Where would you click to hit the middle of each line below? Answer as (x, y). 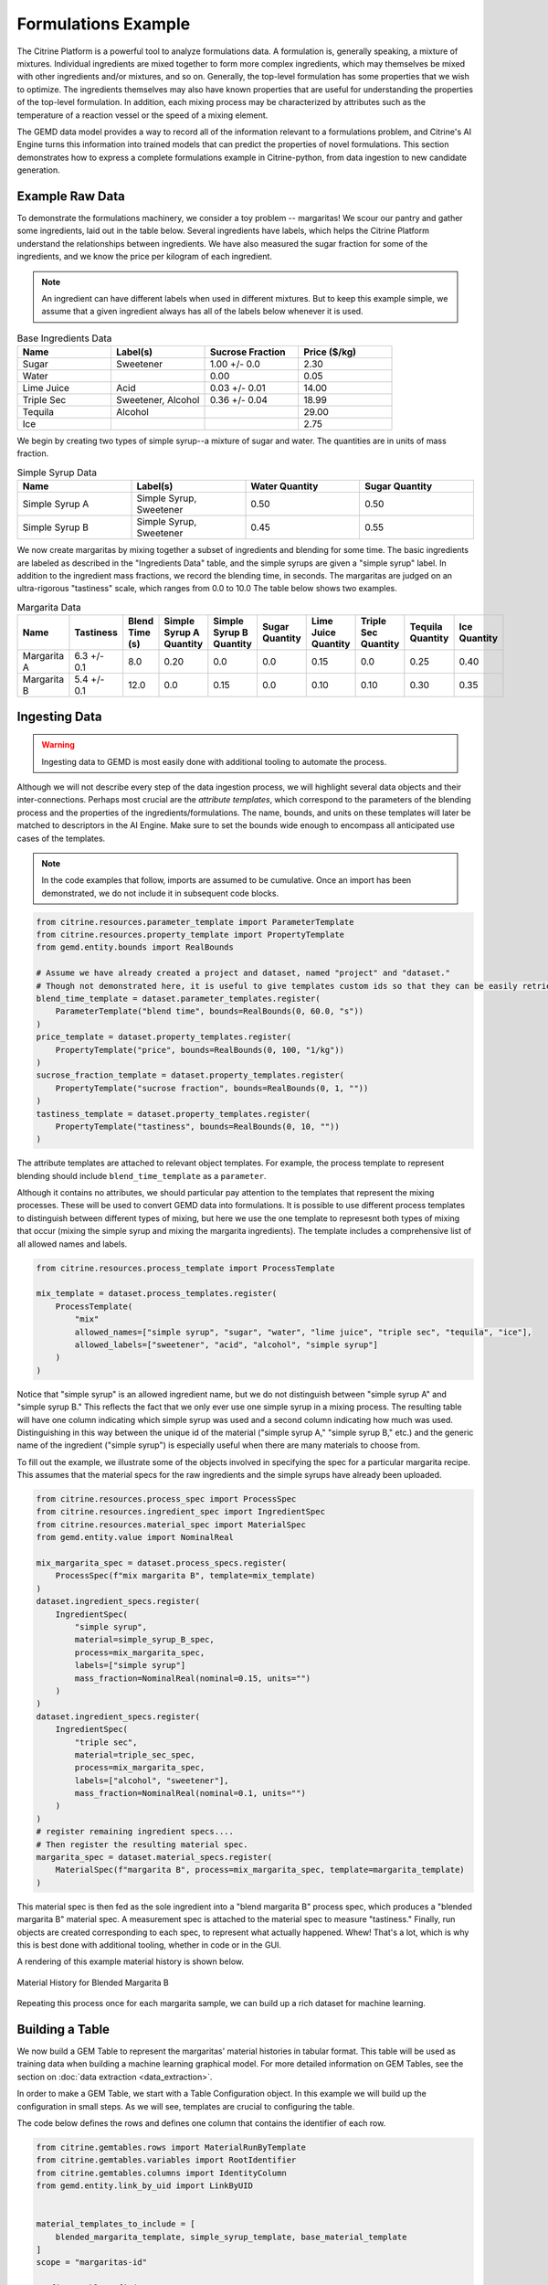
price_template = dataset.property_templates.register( (164, 1037)
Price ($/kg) (330, 352)
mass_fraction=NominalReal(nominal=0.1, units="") (190, 1793)
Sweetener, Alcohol (158, 400)
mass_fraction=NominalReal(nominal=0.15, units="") (193, 1678)
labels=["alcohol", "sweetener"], (152, 1780)
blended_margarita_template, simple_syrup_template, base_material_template (231, 2237)
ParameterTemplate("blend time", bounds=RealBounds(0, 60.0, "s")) (210, 1011)
